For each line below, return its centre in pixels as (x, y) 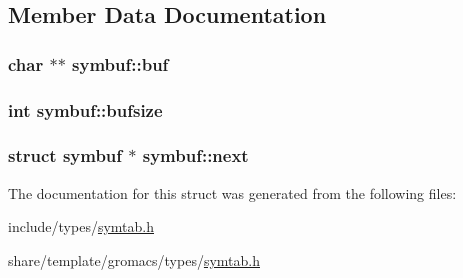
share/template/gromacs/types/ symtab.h (134, 259)
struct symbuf (65, 155)
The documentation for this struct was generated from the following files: (232, 192)
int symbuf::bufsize (85, 109)
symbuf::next (195, 155)
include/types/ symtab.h (81, 226)
